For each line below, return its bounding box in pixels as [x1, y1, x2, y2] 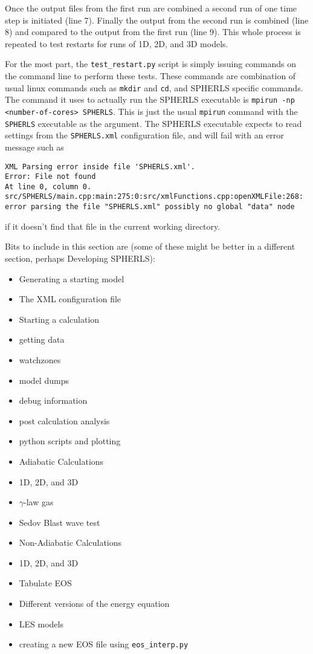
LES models [19, 617, 63, 630]
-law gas [24, 496, 54, 508]
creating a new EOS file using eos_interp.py [19, 638, 189, 650]
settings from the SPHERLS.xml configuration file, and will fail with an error [5, 129, 284, 141]
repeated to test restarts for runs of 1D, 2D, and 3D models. [5, 37, 228, 50]
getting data [19, 333, 65, 346]
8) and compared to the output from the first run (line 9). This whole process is [5, 25, 301, 38]
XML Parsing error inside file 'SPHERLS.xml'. [5, 162, 195, 171]
